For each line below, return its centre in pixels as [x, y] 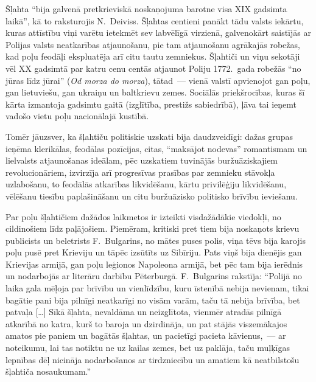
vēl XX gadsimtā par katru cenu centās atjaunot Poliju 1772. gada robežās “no [153, 68]
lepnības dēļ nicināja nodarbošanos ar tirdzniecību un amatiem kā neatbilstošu [153, 359]
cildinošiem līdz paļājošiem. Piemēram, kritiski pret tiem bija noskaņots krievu [153, 228]
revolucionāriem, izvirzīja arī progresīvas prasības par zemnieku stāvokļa [140, 172]
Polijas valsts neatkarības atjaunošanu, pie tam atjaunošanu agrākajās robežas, [153, 44]
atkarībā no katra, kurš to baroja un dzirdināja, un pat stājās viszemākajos [146, 323]
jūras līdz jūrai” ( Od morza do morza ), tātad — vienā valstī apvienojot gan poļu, [158, 80]
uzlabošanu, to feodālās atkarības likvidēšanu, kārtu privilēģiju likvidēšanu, [146, 184]
